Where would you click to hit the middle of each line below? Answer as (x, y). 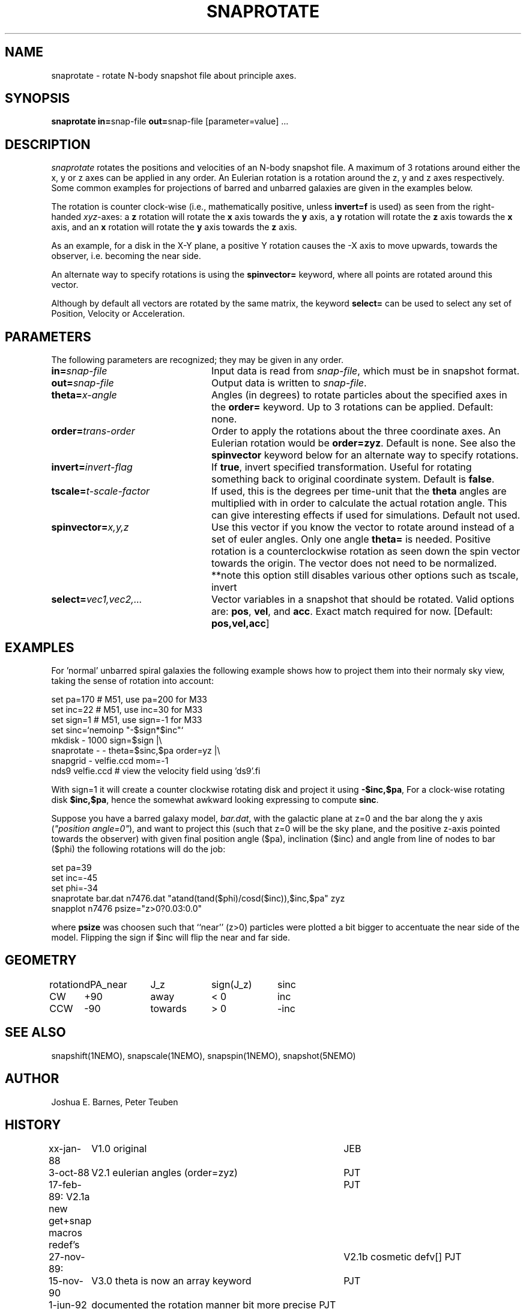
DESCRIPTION (48, 144)
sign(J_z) (231, 984)
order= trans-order (93, 431)
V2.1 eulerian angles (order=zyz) (165, 1173)
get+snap (70, 1221)
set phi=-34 (74, 888)
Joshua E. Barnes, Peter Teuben (115, 1102)
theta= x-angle (84, 395)
